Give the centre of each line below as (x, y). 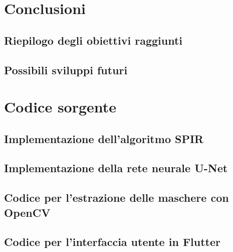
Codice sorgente (60, 107)
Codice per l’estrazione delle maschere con (116, 198)
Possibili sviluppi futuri (66, 70)
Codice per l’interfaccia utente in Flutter (112, 242)
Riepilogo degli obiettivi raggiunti (93, 40)
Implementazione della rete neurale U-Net (116, 168)
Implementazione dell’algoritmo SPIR (104, 138)
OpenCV (27, 212)
